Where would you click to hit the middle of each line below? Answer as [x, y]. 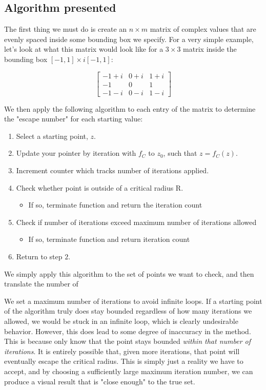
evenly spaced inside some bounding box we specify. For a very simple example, [129, 39]
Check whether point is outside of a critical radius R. [100, 187]
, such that [180, 153]
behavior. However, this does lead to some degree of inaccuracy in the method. [128, 331]
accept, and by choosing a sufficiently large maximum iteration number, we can [129, 371]
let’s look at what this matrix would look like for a [84, 49]
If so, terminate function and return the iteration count [115, 205]
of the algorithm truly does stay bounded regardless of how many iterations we [128, 311]
